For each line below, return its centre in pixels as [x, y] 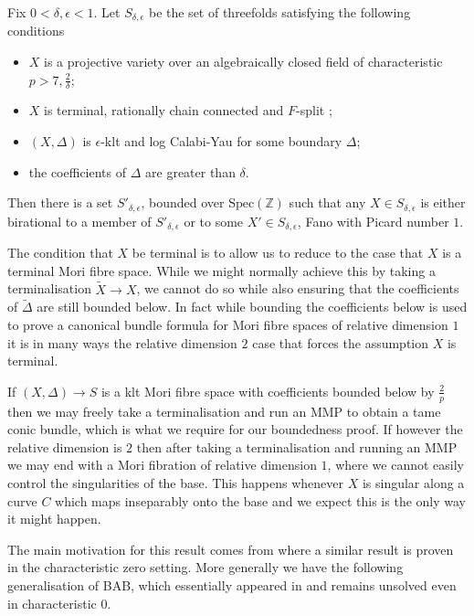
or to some [214, 221]
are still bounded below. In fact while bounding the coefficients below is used [252, 307]
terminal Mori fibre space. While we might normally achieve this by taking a [221, 270]
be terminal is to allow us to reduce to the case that [278, 253]
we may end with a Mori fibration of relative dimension [162, 465]
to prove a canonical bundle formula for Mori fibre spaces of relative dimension [228, 324]
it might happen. [54, 519]
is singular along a [413, 482]
